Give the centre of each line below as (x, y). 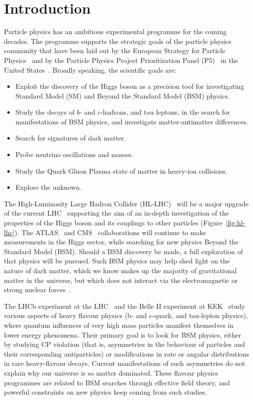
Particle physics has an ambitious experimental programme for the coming (115, 31)
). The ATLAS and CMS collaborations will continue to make (110, 232)
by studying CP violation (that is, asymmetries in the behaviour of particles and (125, 344)
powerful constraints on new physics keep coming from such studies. (105, 392)
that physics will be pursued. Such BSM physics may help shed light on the (117, 261)
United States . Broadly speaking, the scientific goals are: (90, 70)
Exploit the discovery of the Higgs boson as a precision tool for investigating (130, 86)
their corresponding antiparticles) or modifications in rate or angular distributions (127, 353)
